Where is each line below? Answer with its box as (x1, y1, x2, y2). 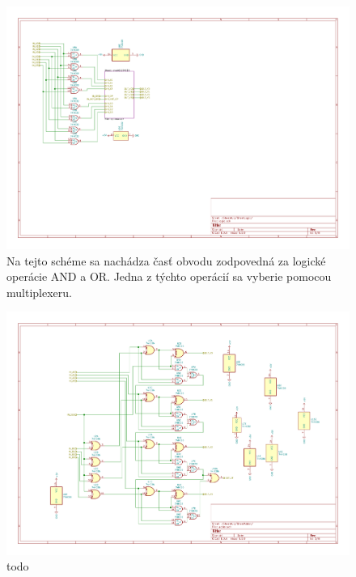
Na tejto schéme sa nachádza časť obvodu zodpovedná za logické (6, 252, 326, 269)
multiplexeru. (6, 283, 72, 300)
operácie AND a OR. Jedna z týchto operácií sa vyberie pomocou (6, 268, 332, 285)
